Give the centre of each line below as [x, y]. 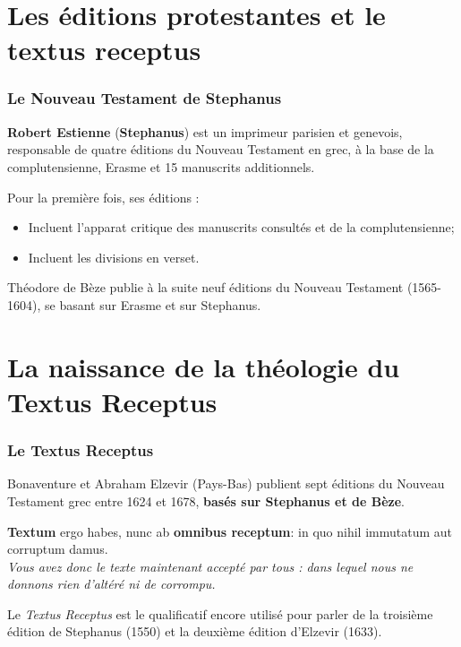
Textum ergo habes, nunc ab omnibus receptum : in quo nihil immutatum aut [230, 531]
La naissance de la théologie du [204, 366]
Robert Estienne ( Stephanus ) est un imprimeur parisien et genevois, [205, 131]
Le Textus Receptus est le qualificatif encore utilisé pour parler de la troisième [220, 613]
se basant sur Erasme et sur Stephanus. [153, 304]
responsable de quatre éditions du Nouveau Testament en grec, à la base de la [221, 149]
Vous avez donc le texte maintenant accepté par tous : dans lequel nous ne [210, 566]
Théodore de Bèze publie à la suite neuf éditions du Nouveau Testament [205, 287]
